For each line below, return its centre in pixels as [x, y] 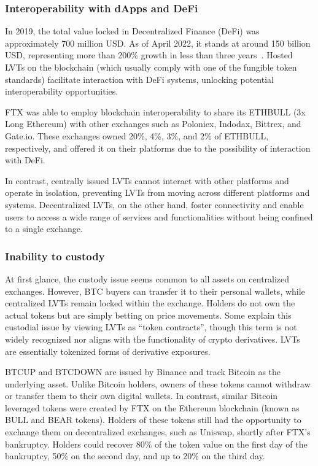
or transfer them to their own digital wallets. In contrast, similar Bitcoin [142, 396]
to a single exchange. [44, 229]
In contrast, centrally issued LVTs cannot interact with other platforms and [147, 180]
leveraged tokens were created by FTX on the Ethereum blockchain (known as [152, 407]
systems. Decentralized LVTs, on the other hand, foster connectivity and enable [154, 204]
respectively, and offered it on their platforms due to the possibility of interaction [158, 148]
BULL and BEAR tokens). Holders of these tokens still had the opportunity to [153, 420]
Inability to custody [55, 256]
